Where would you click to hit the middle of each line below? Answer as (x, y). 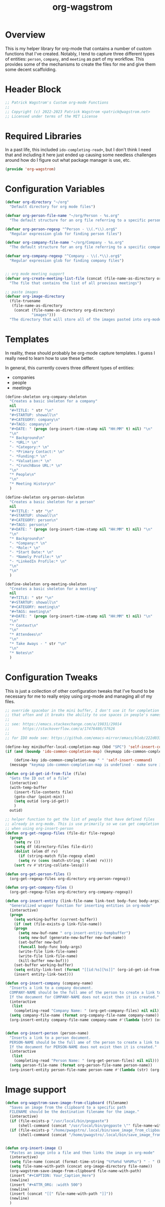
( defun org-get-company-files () (39, 887)
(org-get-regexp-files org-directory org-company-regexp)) (71, 892)
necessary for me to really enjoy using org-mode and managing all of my (79, 696)
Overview (25, 35)
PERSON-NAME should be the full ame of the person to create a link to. (85, 1042)
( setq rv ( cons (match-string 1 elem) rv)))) (65, 860)
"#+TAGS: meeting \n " (30, 611)
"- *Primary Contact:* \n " (37, 452)
